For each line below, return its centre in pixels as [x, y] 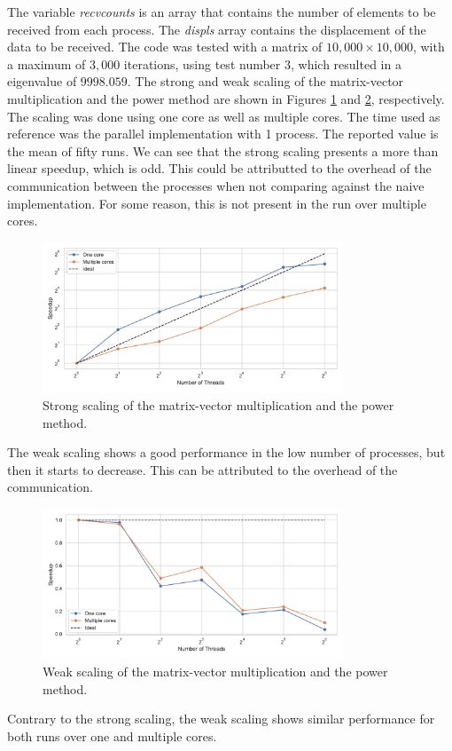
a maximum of [47, 63]
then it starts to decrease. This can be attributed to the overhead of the [203, 469]
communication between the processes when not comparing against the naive [216, 185]
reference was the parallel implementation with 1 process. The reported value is [223, 134]
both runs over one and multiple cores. [112, 735]
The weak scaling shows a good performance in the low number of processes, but [226, 452]
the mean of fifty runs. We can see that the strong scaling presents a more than [223, 150]
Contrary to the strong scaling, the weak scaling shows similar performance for [221, 719]
